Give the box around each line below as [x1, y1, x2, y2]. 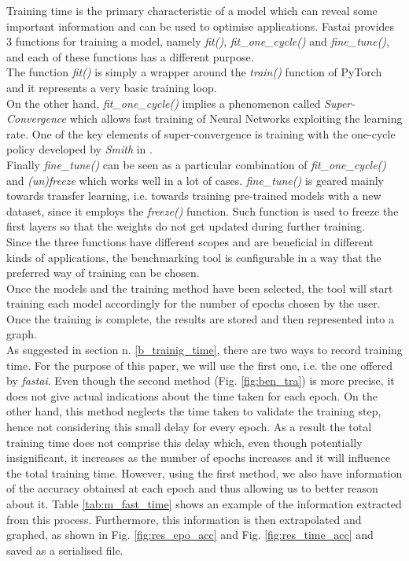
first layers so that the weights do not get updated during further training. [6, 218, 365, 234]
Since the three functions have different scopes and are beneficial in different [6, 233, 374, 249]
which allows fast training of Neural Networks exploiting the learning [69, 110, 403, 127]
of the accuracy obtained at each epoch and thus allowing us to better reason [6, 480, 378, 496]
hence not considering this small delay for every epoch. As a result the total [6, 419, 372, 435]
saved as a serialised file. [6, 541, 123, 558]
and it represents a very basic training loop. [6, 79, 217, 95]
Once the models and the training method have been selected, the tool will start [6, 279, 393, 296]
